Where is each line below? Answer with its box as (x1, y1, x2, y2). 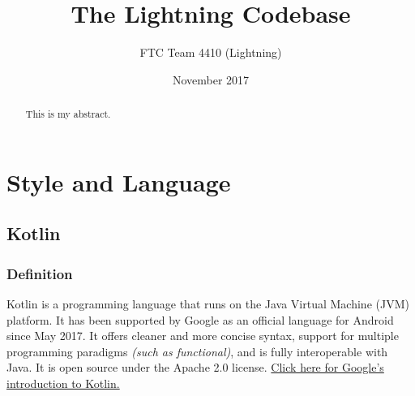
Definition (6, 263, 73, 283)
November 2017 (172, 71, 250, 88)
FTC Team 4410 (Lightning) (139, 44, 282, 61)
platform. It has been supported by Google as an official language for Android (6, 311, 394, 328)
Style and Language (6, 165, 231, 198)
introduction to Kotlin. (6, 374, 120, 391)
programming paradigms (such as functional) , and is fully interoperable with (6, 342, 388, 359)
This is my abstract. (25, 107, 111, 121)
